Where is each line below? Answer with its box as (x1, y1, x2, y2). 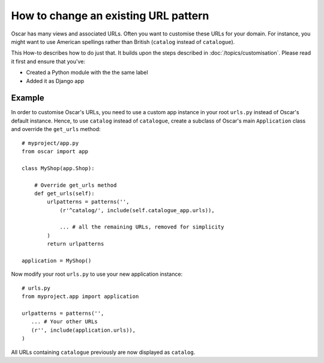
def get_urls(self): (34, 190, 95, 197)
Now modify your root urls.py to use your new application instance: (11, 270, 183, 278)
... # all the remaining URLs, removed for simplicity (59, 224, 224, 231)
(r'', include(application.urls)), (31, 326, 136, 334)
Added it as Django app (26, 77, 85, 84)
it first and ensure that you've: (11, 58, 86, 65)
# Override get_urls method (34, 181, 117, 189)
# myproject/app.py (22, 139, 79, 147)
